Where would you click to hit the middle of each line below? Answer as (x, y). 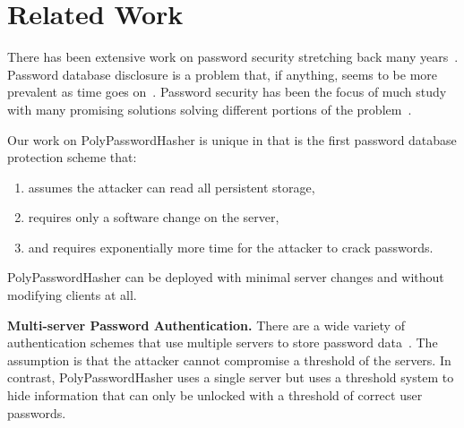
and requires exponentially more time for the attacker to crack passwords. (231, 247)
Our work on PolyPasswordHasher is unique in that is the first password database (232, 139)
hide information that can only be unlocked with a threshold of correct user (215, 395)
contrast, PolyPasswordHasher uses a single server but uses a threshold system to (231, 377)
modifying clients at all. (72, 295)
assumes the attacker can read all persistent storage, (172, 187)
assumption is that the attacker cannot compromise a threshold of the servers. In (229, 360)
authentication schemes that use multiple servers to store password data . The (223, 342)
